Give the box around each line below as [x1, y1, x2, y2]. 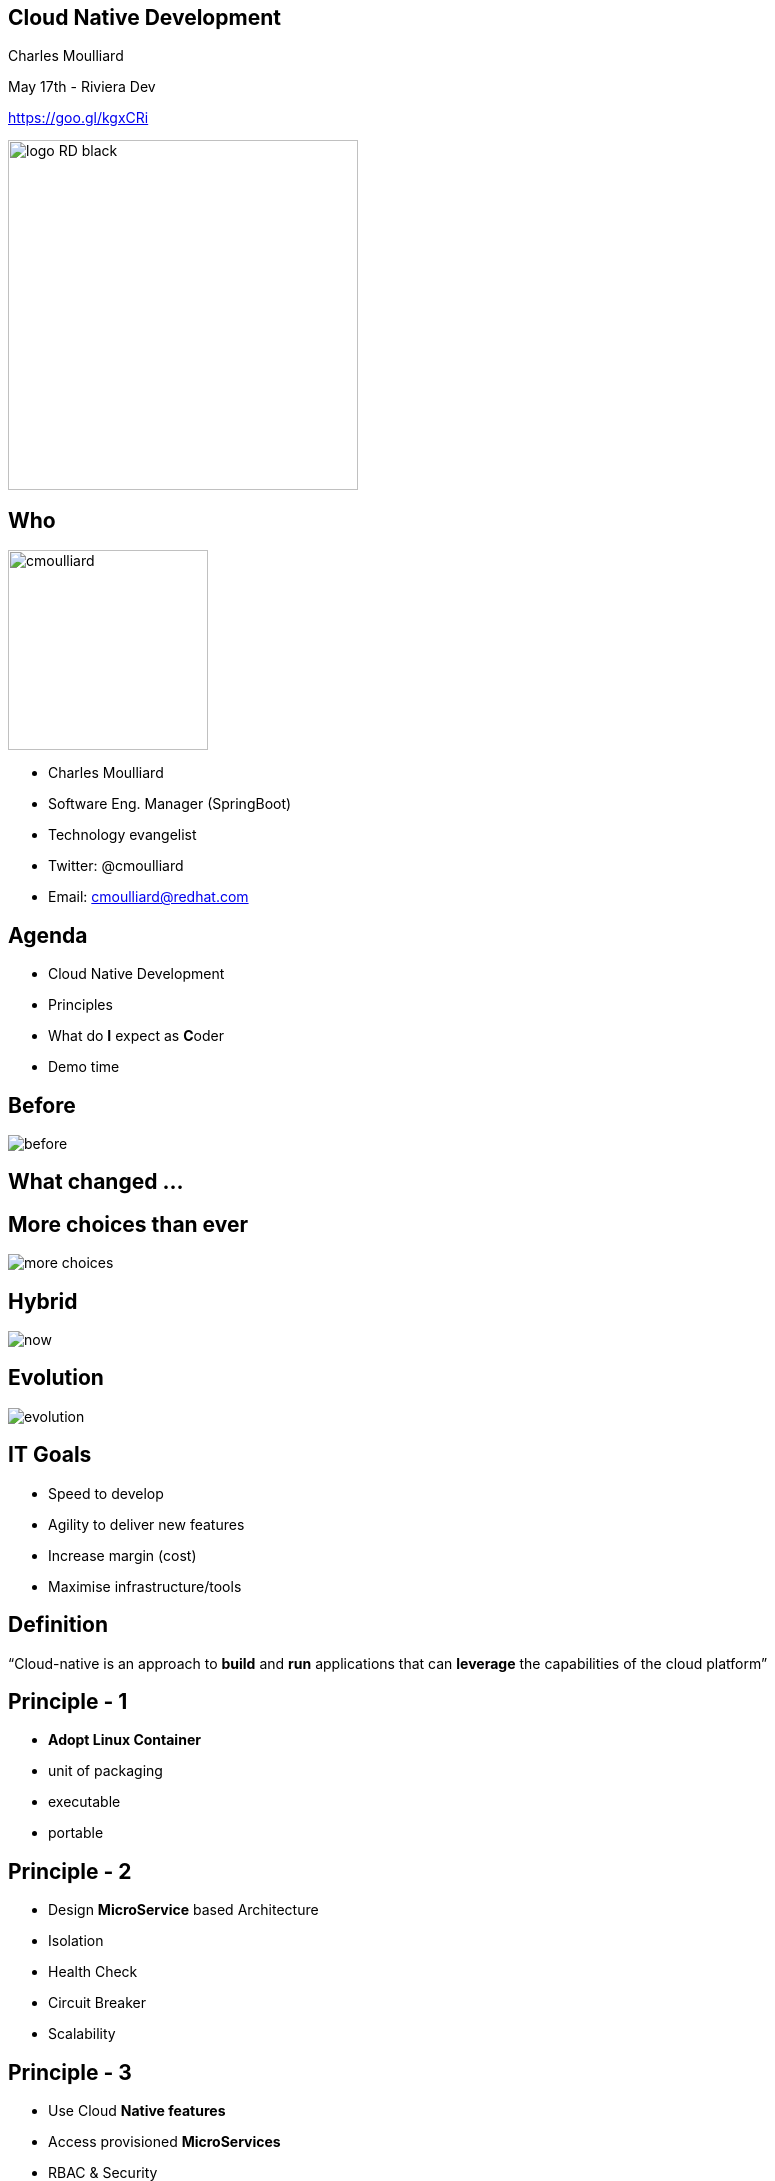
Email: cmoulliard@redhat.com [48, 888, 249, 906]
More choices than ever [8, 1211, 249, 1237]
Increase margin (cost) [48, 1546, 197, 1564]
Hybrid [8, 1288, 78, 1314]
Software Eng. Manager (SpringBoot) [48, 795, 292, 813]
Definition [8, 1612, 108, 1638]
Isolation [48, 1932, 104, 1950]
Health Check [48, 1963, 138, 1981]
